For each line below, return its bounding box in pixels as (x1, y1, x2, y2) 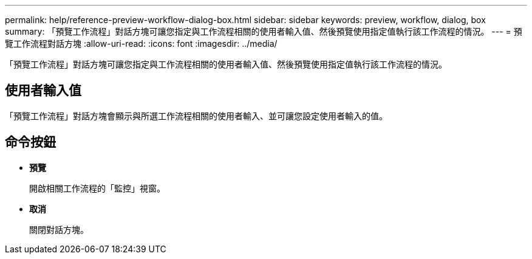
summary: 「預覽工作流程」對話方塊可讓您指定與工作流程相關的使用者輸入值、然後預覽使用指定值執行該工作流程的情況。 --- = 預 (5, 26, 522, 36)
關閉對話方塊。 (29, 224, 89, 235)
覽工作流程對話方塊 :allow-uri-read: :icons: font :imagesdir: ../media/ (5, 38, 278, 49)
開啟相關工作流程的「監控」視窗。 (29, 182, 165, 193)
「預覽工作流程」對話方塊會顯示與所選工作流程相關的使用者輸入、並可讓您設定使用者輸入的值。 (5, 110, 387, 121)
